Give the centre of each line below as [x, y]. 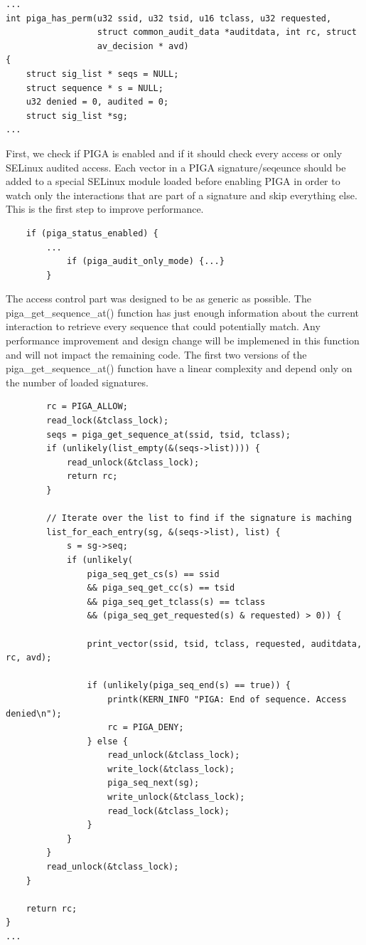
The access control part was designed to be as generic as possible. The [158, 299]
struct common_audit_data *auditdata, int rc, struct [227, 32]
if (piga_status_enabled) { [92, 233]
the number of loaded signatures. [77, 382]
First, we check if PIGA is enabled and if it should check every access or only [174, 153]
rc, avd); [29, 658]
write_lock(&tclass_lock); [171, 769]
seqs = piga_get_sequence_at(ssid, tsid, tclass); [168, 434]
